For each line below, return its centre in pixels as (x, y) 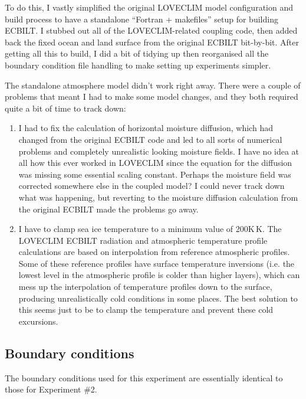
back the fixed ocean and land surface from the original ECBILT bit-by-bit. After (152, 42)
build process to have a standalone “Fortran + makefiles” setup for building (142, 19)
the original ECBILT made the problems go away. (108, 209)
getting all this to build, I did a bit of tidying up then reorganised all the (137, 53)
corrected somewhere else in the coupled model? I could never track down (152, 186)
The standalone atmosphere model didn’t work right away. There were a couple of (153, 85)
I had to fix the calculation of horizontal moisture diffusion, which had (146, 128)
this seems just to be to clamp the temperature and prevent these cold (146, 310)
